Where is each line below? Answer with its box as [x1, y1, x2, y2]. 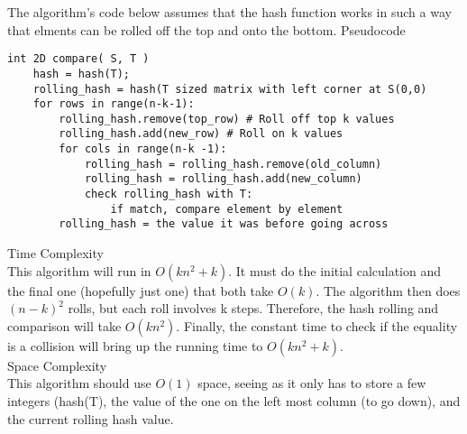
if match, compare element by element [110, 202, 343, 216]
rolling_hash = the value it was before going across [59, 217, 389, 231]
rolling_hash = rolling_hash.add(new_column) [84, 172, 362, 186]
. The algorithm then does [316, 281, 461, 300]
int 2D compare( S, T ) [7, 52, 150, 66]
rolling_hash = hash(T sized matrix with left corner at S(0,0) [32, 82, 427, 96]
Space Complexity [7, 356, 107, 374]
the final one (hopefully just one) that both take [7, 281, 274, 300]
